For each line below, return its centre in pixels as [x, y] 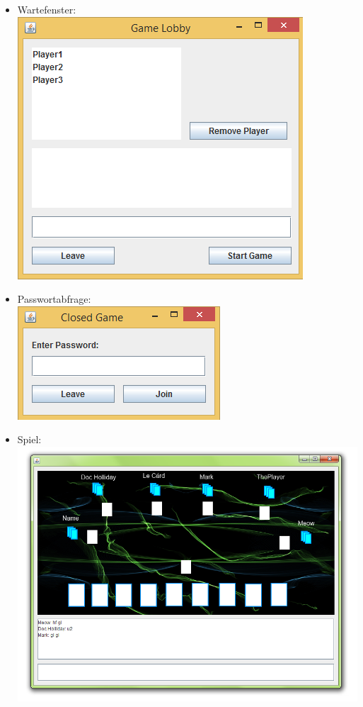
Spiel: [29, 439]
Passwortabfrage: [54, 299]
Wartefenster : [47, 9]
